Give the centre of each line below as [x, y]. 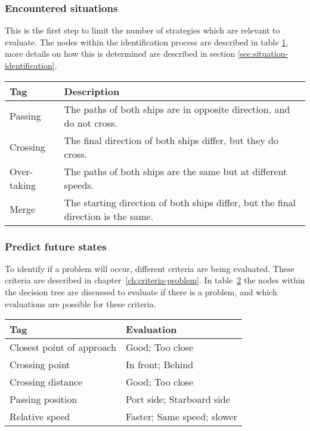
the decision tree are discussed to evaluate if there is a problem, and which [141, 292]
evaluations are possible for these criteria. [80, 303]
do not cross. [91, 123]
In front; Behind [159, 365]
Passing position [44, 399]
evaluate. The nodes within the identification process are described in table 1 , [147, 42]
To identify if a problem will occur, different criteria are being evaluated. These [150, 268]
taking [23, 185]
